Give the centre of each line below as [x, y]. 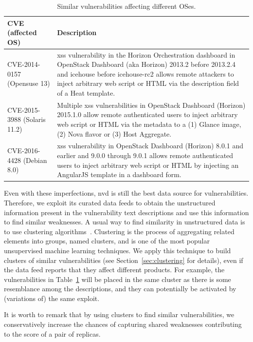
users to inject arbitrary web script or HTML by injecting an [148, 165]
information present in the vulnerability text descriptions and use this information [126, 212]
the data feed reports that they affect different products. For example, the [114, 270]
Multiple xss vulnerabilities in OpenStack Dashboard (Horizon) [151, 105]
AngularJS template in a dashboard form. [119, 174]
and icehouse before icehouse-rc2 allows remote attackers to [145, 73]
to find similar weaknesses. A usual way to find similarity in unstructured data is [125, 222]
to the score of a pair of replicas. [52, 333]
